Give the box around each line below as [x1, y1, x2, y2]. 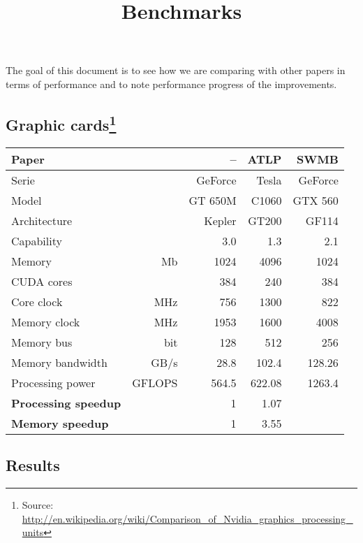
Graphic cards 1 [6, 110, 117, 135]
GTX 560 [292, 191, 339, 208]
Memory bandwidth [11, 354, 108, 370]
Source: [22, 497, 54, 512]
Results [6, 454, 60, 476]
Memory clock [11, 313, 80, 330]
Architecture [11, 212, 73, 229]
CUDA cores [11, 273, 73, 289]
